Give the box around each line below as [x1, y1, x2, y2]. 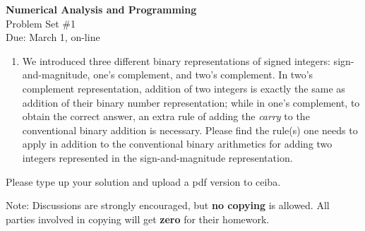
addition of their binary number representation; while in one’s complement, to [22, 95, 360, 109]
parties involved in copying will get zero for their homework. [6, 211, 270, 226]
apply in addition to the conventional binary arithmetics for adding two [22, 136, 333, 151]
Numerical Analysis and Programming [6, 2, 197, 16]
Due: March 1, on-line [6, 30, 100, 45]
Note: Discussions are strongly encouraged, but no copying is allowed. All [6, 198, 330, 213]
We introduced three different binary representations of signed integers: [22, 53, 330, 68]
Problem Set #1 [6, 16, 76, 30]
